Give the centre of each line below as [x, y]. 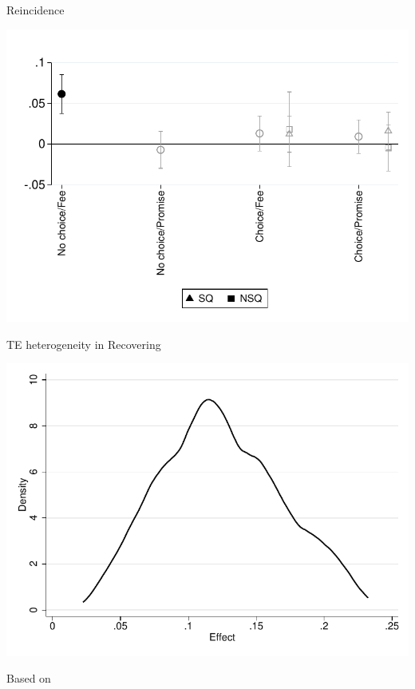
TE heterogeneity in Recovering [84, 344]
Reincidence [36, 10]
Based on [29, 678]
